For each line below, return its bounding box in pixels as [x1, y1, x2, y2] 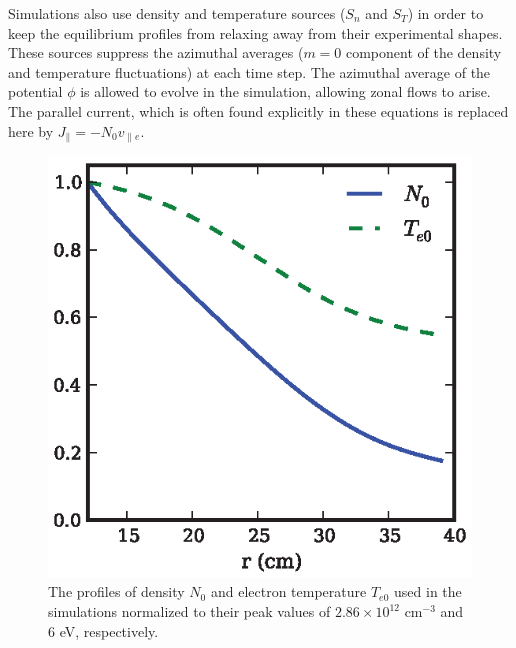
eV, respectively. [59, 620, 159, 641]
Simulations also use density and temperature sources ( [8, 3, 346, 23]
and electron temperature [210, 581, 367, 602]
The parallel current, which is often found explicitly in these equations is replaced [8, 100, 509, 121]
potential [8, 81, 63, 102]
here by [8, 120, 54, 141]
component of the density [345, 42, 502, 63]
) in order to [407, 3, 484, 23]
